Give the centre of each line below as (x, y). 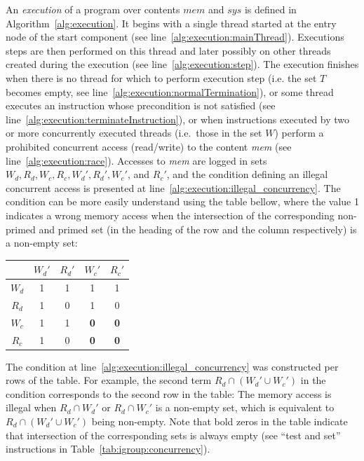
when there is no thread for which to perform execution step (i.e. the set (161, 77)
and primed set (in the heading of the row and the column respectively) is (198, 229)
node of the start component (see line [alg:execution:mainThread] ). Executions (175, 37)
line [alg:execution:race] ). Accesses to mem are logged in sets (136, 160)
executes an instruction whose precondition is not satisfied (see (141, 105)
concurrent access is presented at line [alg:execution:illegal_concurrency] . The (173, 187)
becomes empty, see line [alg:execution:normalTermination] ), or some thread (170, 91)
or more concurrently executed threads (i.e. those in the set (134, 133)
